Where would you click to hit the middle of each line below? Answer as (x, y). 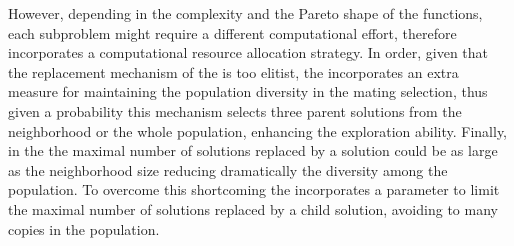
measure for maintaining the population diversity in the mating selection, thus (248, 91)
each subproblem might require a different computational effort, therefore (232, 32)
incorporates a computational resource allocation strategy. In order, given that (248, 52)
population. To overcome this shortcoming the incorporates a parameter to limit (254, 189)
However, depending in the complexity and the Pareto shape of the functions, (245, 13)
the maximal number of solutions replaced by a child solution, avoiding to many (253, 208)
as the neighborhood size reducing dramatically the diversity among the (228, 169)
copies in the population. (84, 228)
